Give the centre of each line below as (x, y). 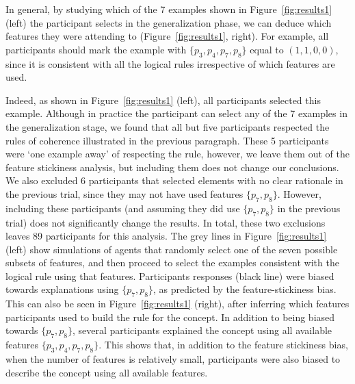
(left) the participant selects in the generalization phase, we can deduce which (169, 22)
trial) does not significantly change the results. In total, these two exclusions (166, 222)
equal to (267, 49)
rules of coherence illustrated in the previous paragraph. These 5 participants (167, 140)
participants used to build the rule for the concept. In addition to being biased (170, 317)
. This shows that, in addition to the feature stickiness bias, (223, 345)
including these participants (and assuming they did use (123, 208)
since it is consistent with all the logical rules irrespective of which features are (170, 63)
